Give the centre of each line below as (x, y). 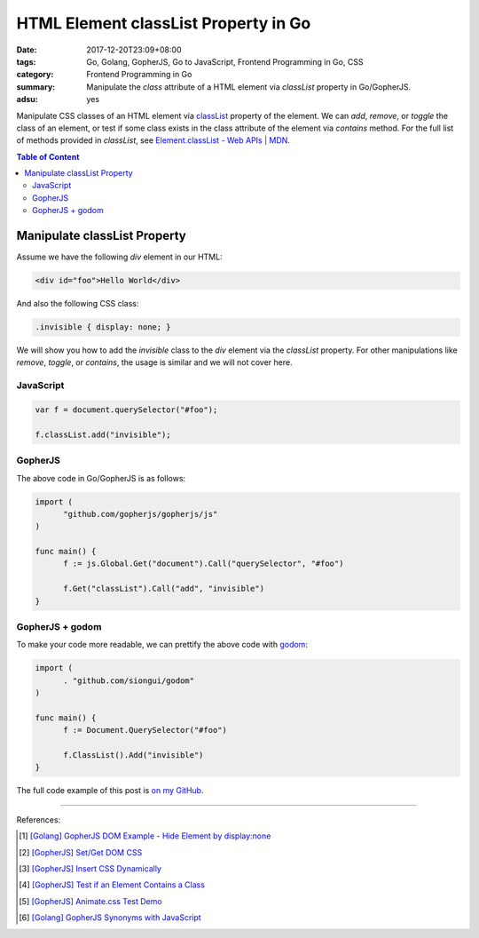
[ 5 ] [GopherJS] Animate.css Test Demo (91, 901)
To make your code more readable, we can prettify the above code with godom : (162, 645)
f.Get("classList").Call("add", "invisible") (164, 589)
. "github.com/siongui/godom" (129, 680)
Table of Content (48, 156)
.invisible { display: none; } (103, 327)
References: (39, 819)
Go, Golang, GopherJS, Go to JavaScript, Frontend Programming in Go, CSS (225, 61)
